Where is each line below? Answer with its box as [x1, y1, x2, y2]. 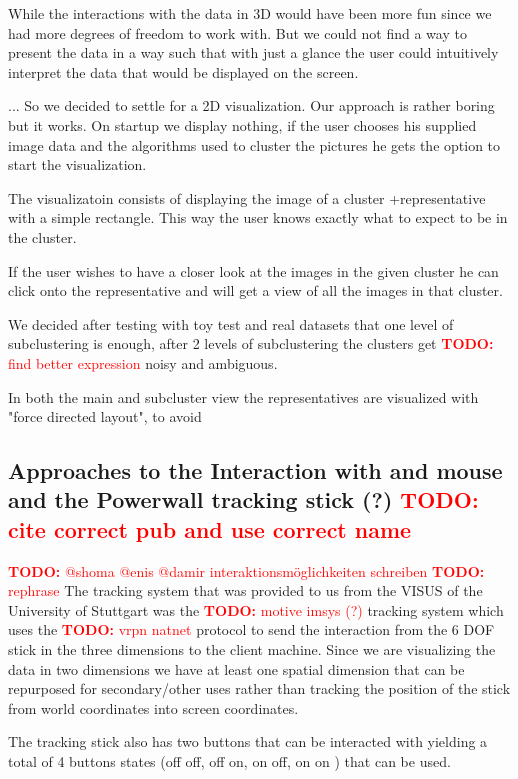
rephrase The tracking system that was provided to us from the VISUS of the [8, 580, 483, 601]
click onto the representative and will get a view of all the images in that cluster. [8, 280, 503, 301]
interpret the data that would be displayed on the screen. [8, 61, 359, 82]
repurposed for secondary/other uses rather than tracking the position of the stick [8, 678, 511, 699]
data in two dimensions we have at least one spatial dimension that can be [8, 658, 465, 679]
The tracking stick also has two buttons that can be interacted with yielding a [8, 731, 488, 752]
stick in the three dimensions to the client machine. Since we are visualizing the [8, 639, 496, 660]
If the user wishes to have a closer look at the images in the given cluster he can [8, 260, 499, 281]
